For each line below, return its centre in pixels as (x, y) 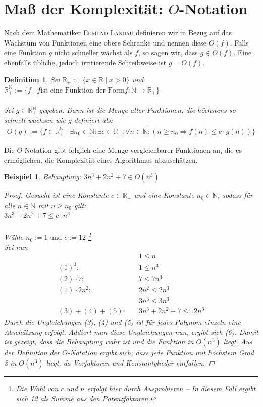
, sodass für (235, 195)
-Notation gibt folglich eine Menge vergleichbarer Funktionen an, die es (132, 150)
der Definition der (32, 353)
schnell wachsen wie (35, 120)
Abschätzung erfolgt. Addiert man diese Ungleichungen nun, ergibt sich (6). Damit (131, 331)
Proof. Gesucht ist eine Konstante (56, 195)
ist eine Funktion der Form (83, 90)
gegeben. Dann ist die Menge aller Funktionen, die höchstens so (137, 110)
